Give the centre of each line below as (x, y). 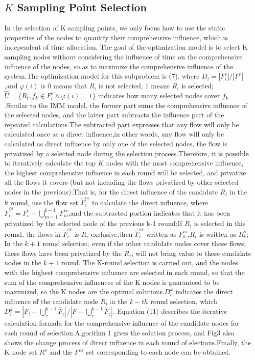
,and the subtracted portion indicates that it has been (149, 212)
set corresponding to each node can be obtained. (158, 352)
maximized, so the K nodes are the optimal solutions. (84, 291)
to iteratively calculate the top (50, 163)
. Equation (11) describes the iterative (170, 311)
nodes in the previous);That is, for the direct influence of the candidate (111, 191)
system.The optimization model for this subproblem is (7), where (102, 76)
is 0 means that (64, 86)
